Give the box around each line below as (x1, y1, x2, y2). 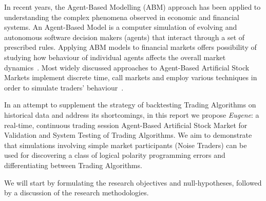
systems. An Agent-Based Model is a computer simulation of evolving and (4, 22, 237, 32)
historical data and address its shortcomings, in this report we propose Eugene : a (4, 109, 259, 120)
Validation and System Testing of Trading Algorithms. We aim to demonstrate (4, 130, 252, 140)
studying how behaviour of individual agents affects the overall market (4, 51, 226, 62)
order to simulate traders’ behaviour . (4, 82, 124, 93)
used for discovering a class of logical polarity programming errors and (4, 150, 225, 160)
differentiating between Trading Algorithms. (4, 159, 142, 170)
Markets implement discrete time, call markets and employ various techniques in (4, 72, 257, 83)
